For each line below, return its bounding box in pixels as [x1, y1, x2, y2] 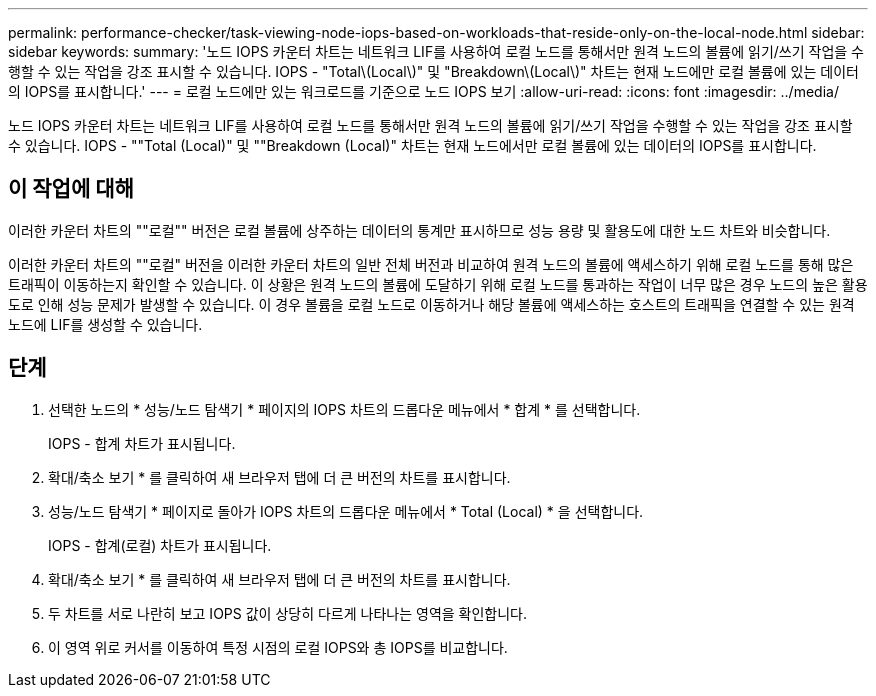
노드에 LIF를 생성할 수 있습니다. [8, 315, 203, 333]
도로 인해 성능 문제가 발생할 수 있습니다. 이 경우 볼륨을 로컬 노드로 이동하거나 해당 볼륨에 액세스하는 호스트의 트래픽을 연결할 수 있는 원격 [8, 295, 855, 313]
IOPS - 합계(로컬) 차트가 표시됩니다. [48, 536, 272, 554]
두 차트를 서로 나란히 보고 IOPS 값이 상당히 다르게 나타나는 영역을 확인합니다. [48, 604, 528, 622]
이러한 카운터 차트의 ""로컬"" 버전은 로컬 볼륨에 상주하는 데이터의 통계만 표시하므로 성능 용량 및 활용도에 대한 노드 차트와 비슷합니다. [8, 221, 831, 239]
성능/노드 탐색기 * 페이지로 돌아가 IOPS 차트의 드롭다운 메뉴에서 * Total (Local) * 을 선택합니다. [48, 502, 644, 520]
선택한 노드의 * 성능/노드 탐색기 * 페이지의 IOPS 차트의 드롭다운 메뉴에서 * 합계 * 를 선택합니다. [48, 400, 641, 418]
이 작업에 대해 [8, 176, 134, 202]
